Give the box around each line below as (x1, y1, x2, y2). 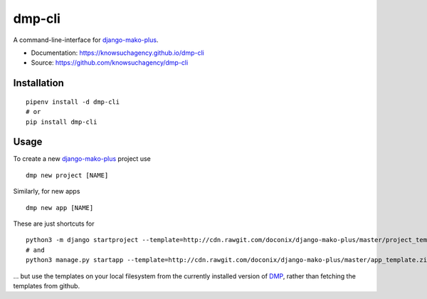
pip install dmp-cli (26, 117, 97, 126)
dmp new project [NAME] (26, 171, 109, 179)
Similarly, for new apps (13, 187, 80, 196)
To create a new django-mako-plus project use (13, 154, 151, 163)
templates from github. (13, 281, 80, 290)
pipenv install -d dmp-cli (26, 98, 120, 106)
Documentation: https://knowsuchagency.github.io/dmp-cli (31, 48, 204, 57)
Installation (13, 77, 64, 89)
